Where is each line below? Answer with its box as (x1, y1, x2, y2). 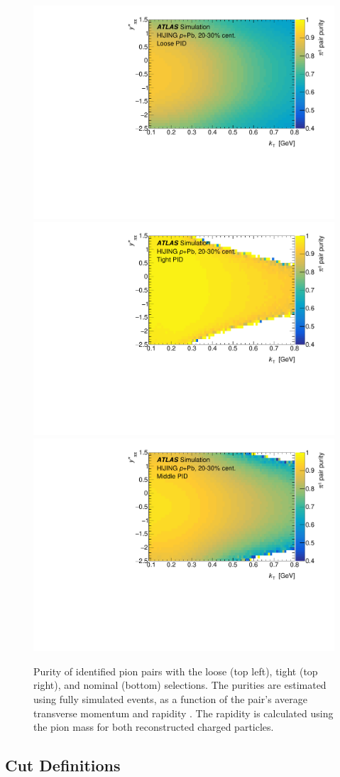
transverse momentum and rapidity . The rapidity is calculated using (33, 705, 334, 720)
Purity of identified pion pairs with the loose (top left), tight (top (33, 663, 318, 678)
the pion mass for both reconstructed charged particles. (33, 719, 274, 734)
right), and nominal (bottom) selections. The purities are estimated (33, 677, 327, 692)
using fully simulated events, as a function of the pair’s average (33, 691, 307, 706)
